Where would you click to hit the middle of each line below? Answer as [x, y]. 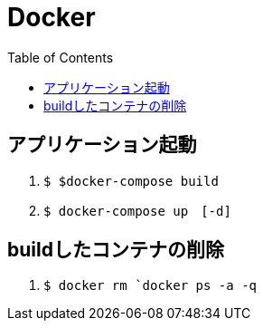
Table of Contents [61, 57]
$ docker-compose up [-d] [137, 211]
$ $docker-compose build [131, 181]
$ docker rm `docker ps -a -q [150, 286]
